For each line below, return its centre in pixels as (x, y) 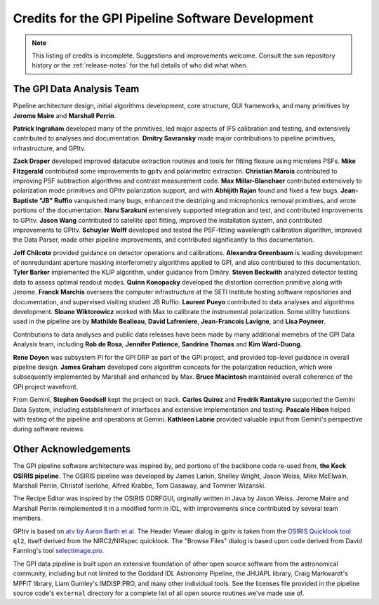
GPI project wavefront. (46, 386)
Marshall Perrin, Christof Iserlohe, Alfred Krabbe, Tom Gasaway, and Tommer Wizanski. (139, 486)
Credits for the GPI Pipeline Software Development (163, 18)
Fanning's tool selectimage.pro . (59, 551)
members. (28, 518)
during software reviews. (49, 429)
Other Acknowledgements (72, 449)
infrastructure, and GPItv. (49, 148)
